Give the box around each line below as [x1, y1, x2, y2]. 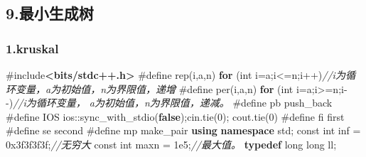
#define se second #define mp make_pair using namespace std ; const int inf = [6, 123, 361, 138]
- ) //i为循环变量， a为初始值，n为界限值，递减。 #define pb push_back [6, 95, 333, 110]
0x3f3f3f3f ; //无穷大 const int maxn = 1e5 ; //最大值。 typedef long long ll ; [6, 136, 337, 151]
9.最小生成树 [6, 2, 94, 24]
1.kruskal [6, 39, 59, 57]
